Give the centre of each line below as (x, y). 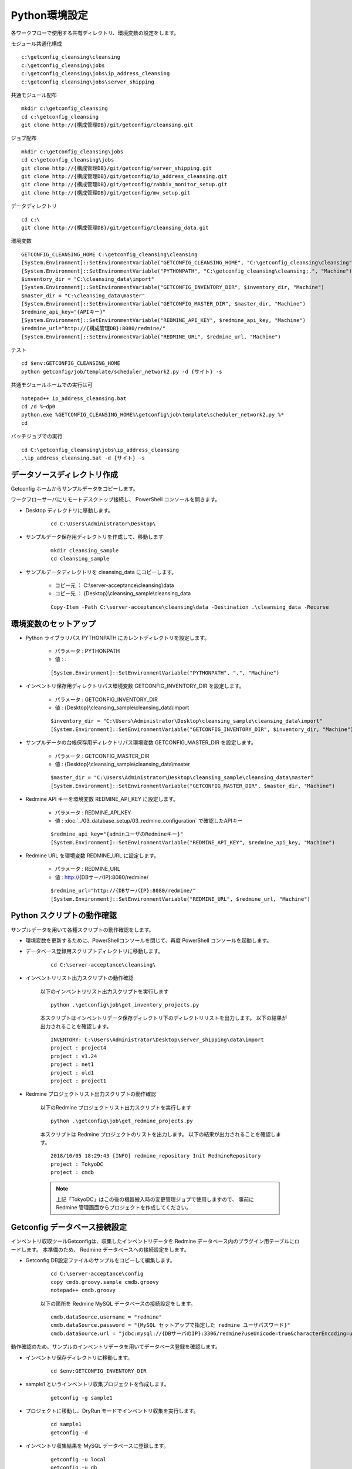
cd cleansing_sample (80, 559)
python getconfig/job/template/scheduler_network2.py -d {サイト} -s (122, 371)
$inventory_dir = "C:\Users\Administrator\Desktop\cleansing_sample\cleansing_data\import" (187, 721)
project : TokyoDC (77, 1164)
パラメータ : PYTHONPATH (87, 651)
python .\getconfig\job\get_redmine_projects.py (122, 1121)
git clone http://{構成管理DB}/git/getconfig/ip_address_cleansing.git (124, 177)
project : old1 (72, 1073)
